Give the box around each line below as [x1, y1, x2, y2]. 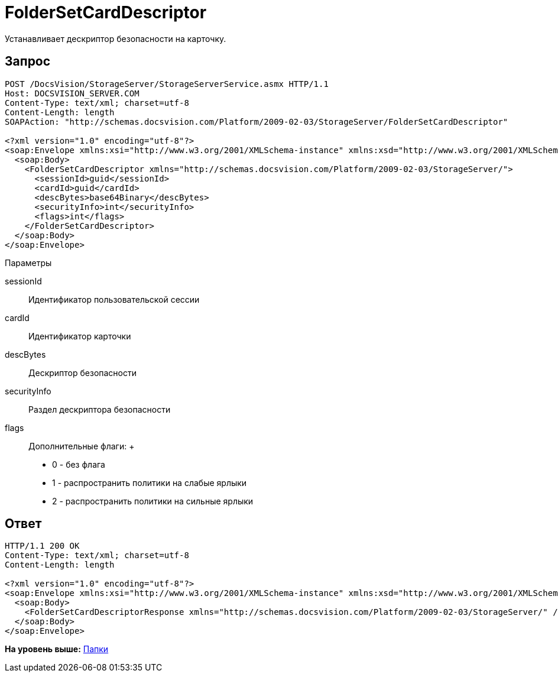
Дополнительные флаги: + [28, 440, 135, 451]
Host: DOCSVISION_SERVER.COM [5, 88, 139, 98]
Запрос [5, 54, 51, 69]
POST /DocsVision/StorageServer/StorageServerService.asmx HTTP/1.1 [5, 79, 329, 89]
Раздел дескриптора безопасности [28, 404, 171, 414]
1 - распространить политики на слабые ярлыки [52, 477, 247, 488]
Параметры [5, 257, 52, 268]
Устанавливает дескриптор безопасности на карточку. [5, 33, 226, 44]
